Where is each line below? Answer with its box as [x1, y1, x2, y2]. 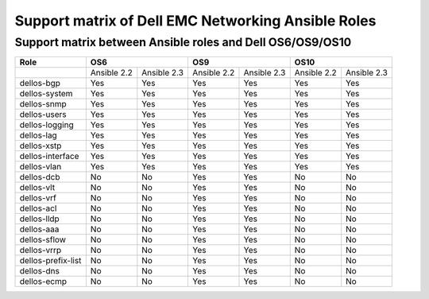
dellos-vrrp [19, 245, 62, 256]
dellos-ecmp [19, 276, 68, 287]
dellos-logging [19, 119, 75, 130]
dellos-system [19, 88, 73, 99]
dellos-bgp [19, 78, 61, 89]
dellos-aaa [19, 223, 60, 235]
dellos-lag [19, 130, 57, 141]
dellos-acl [19, 203, 57, 214]
